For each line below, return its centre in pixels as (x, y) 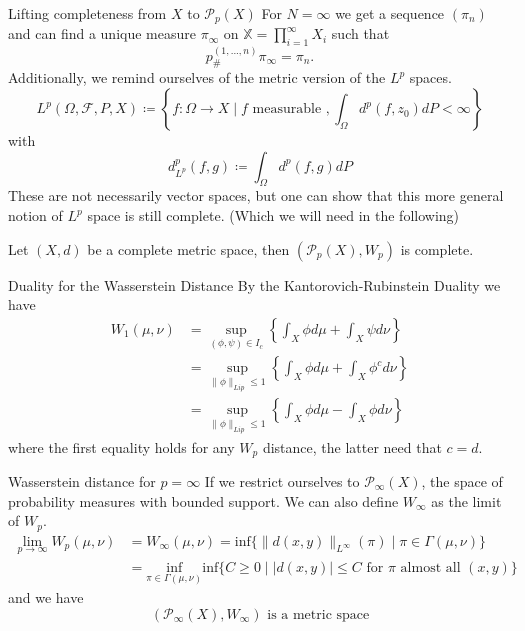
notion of (35, 215)
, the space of (462, 480)
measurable (287, 109)
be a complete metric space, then (188, 248)
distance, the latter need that (352, 446)
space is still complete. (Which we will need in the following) (273, 215)
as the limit (466, 500)
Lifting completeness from (87, 13)
